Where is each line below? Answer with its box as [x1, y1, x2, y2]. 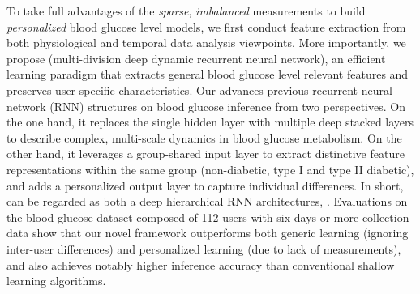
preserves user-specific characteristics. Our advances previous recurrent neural [6, 81, 392, 98]
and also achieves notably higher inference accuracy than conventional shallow [6, 256, 395, 273]
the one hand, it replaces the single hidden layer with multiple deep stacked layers [6, 113, 414, 130]
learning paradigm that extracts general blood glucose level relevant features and [6, 66, 409, 83]
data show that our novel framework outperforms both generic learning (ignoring [6, 224, 409, 241]
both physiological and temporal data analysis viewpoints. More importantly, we [6, 34, 406, 51]
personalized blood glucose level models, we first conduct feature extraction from [6, 18, 406, 35]
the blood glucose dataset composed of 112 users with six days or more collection [6, 208, 409, 225]
